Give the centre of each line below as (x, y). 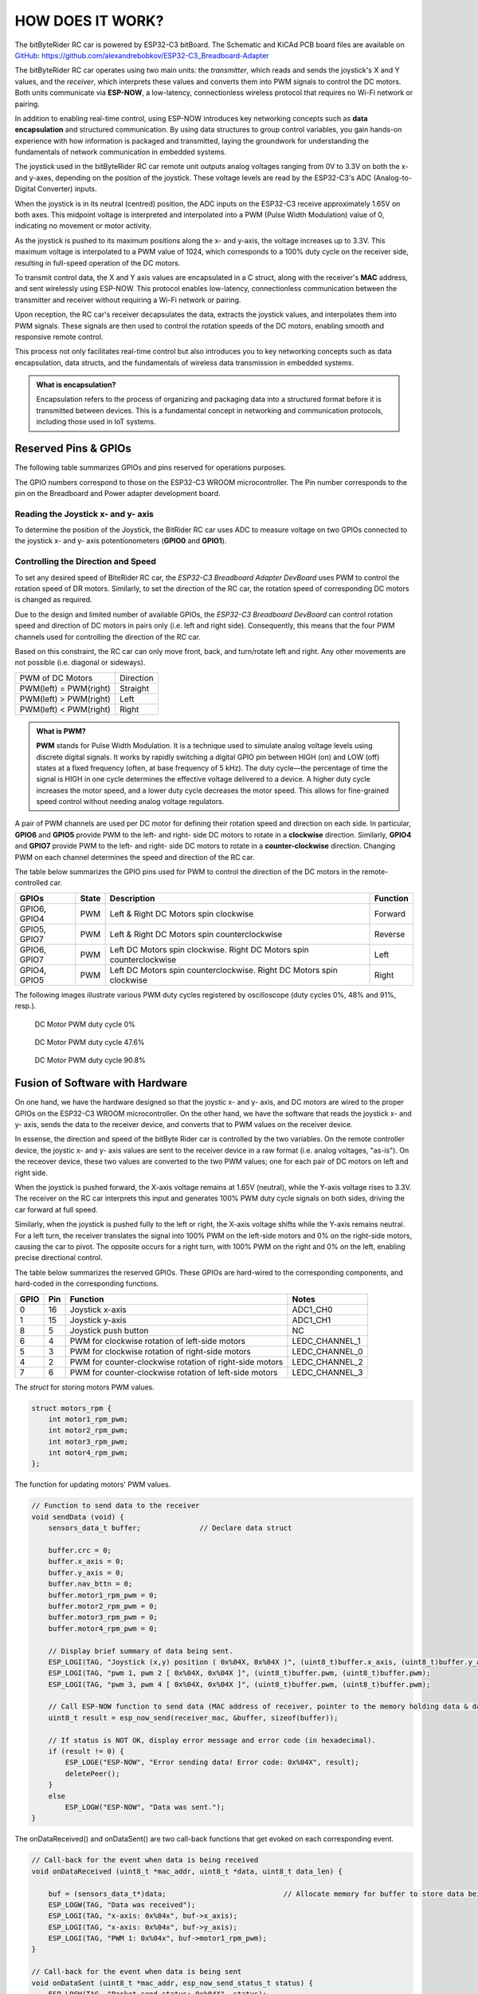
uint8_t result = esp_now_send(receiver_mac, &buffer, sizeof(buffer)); (193, 1718)
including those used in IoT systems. (96, 422)
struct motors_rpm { (71, 1408)
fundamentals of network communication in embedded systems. (121, 152)
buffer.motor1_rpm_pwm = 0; (103, 1595)
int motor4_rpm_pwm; (88, 1453)
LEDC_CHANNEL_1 (327, 1341)
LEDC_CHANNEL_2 (328, 1362)
